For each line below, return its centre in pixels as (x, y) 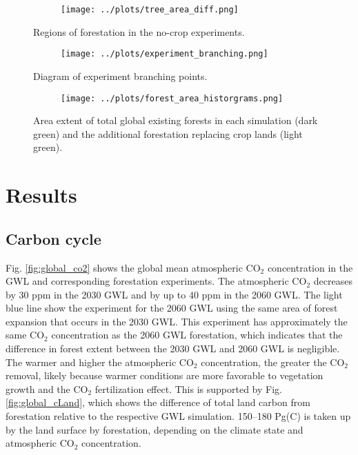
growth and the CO (47, 388)
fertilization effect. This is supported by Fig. (188, 388)
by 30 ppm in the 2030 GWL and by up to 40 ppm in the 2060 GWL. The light (174, 294)
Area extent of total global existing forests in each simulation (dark (176, 120)
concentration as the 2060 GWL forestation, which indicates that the (197, 335)
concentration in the (310, 267)
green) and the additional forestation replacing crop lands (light (168, 133)
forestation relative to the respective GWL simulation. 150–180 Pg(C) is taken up (178, 416)
